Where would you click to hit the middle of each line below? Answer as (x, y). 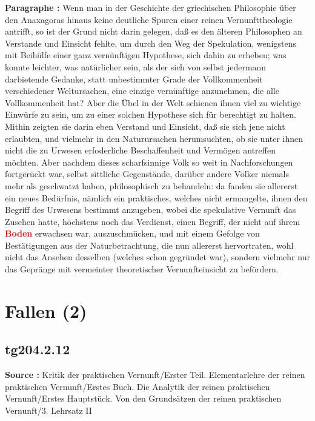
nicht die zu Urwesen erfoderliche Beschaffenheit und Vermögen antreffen (140, 150)
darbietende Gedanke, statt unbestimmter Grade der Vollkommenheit (134, 79)
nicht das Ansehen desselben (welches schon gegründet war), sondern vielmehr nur (157, 257)
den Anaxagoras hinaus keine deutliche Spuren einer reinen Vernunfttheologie (149, 19)
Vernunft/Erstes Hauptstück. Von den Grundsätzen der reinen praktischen (143, 398)
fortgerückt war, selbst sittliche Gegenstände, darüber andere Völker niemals (147, 174)
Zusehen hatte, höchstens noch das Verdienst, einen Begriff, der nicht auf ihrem (153, 221)
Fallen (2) (46, 310)
